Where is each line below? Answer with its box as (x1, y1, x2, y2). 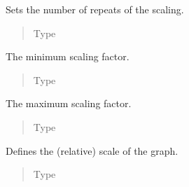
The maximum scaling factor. (6, 96, 132, 111)
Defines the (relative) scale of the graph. (6, 143, 178, 158)
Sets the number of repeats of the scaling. (6, 2, 184, 16)
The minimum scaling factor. (6, 49, 129, 64)
